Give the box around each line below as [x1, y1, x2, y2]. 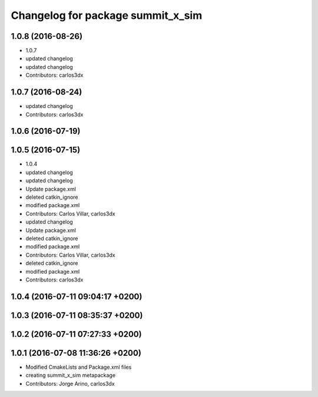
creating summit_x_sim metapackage [25, 372, 116, 379]
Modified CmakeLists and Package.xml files [25, 363, 132, 370]
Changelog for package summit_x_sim [11, 9, 203, 22]
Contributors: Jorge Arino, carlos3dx [25, 380, 115, 387]
